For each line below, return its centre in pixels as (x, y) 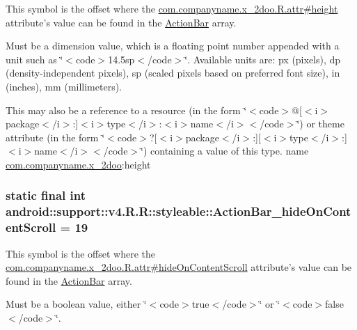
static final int (46, 195)
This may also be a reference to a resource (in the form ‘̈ (126, 110)
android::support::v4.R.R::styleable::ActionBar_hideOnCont (178, 211)
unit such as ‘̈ (34, 59)
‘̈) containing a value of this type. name (225, 151)
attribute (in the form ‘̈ (55, 137)
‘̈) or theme (320, 124)
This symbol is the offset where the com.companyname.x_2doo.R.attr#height (172, 8)
